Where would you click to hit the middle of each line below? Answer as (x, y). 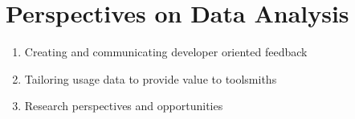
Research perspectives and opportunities (124, 106)
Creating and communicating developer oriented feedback (166, 52)
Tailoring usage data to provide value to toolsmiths (151, 78)
